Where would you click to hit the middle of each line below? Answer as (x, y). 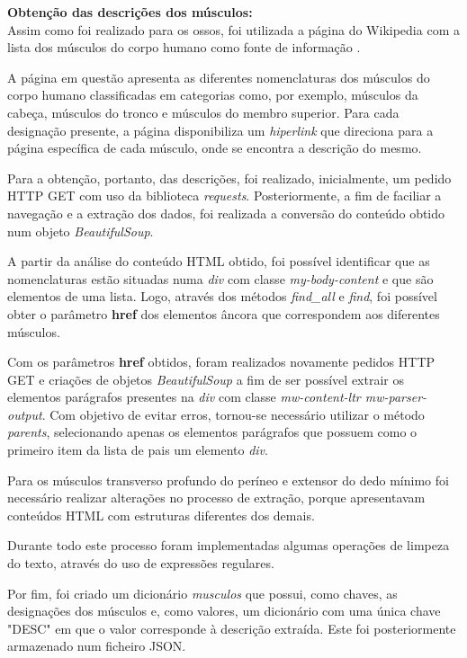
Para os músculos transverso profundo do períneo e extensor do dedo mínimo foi (228, 480)
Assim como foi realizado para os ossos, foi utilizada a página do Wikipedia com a (233, 29)
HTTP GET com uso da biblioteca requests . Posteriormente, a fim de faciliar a (225, 196)
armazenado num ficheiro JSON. (97, 646)
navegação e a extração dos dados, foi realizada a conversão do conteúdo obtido (226, 213)
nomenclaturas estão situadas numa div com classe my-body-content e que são (220, 278)
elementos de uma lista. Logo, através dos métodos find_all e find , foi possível (222, 296)
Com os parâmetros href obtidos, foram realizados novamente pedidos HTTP (221, 362)
